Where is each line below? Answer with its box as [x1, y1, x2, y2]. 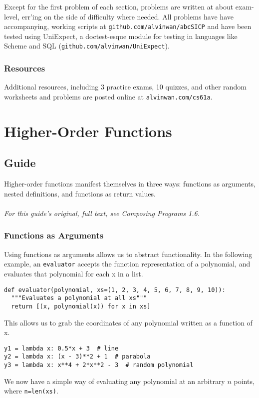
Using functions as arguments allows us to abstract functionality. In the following [4, 248, 253, 259]
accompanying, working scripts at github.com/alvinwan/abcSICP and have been [4, 21, 252, 31]
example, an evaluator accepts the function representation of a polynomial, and [4, 258, 251, 269]
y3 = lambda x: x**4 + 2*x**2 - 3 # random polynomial [4, 361, 194, 369]
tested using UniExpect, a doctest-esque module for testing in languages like [4, 30, 238, 41]
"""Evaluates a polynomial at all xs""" [11, 294, 147, 302]
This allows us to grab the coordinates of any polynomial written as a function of [4, 317, 253, 327]
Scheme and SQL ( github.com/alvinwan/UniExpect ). [4, 40, 170, 51]
